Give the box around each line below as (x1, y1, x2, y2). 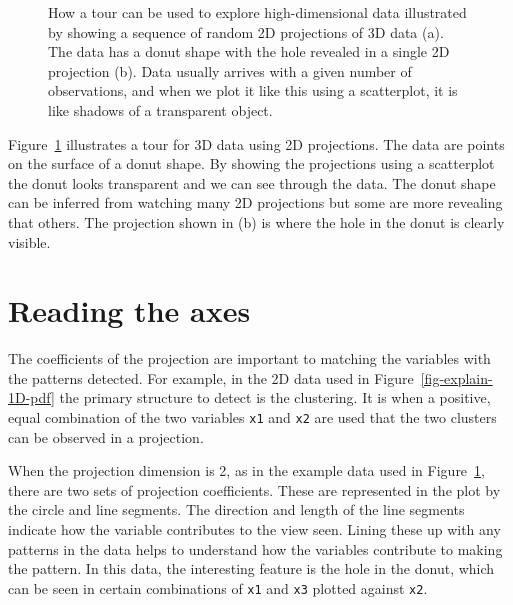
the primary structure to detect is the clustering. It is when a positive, (59, 387, 491, 408)
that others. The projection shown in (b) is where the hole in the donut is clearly (8, 211, 505, 232)
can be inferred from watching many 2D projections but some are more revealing (8, 192, 503, 213)
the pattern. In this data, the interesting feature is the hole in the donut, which (8, 558, 495, 579)
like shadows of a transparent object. (48, 99, 273, 120)
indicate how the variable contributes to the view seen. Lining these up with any (8, 519, 501, 540)
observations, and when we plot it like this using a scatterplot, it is (48, 80, 458, 101)
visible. (8, 231, 51, 252)
